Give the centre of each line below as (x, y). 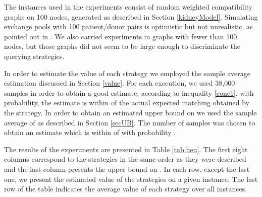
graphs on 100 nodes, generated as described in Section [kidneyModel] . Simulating (131, 16)
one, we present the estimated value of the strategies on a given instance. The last (131, 179)
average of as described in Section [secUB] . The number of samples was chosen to (130, 122)
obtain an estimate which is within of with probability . (90, 132)
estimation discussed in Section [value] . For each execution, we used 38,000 (120, 83)
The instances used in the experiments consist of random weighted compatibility (128, 7)
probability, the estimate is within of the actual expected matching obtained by (127, 103)
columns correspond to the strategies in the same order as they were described (125, 159)
